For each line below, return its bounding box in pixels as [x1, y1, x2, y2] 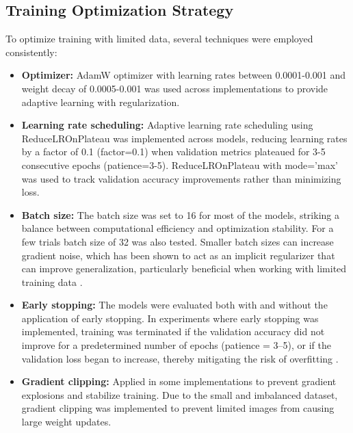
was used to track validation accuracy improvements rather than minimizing [21, 171, 341, 185]
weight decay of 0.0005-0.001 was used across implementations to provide [21, 81, 328, 95]
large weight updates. [21, 415, 112, 429]
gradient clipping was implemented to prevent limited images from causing [21, 401, 335, 415]
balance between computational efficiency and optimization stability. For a [21, 221, 334, 235]
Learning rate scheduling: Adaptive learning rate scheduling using [21, 118, 313, 132]
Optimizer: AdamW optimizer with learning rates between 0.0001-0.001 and [21, 68, 346, 82]
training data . [21, 274, 83, 289]
